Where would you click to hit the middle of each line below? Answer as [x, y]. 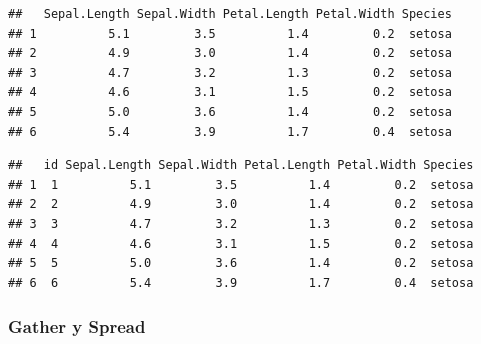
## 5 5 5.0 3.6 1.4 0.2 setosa [241, 263]
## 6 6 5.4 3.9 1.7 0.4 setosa [241, 282]
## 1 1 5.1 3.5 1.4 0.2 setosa [241, 184]
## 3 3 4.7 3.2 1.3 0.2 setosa [241, 223]
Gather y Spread [77, 326]
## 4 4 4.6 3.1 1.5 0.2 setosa [241, 243]
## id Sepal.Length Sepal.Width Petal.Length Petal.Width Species [241, 165]
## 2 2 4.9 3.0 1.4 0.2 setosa [241, 204]
